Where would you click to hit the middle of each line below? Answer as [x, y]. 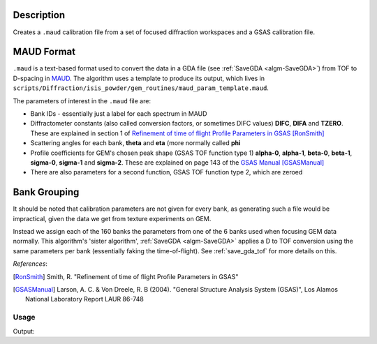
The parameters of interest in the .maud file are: [82, 100]
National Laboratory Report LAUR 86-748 [85, 299]
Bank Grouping [46, 192]
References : [30, 264]
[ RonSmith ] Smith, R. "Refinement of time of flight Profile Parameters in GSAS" [126, 276]
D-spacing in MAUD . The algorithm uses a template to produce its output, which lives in [139, 78]
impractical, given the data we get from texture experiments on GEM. [112, 218]
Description [39, 15]
